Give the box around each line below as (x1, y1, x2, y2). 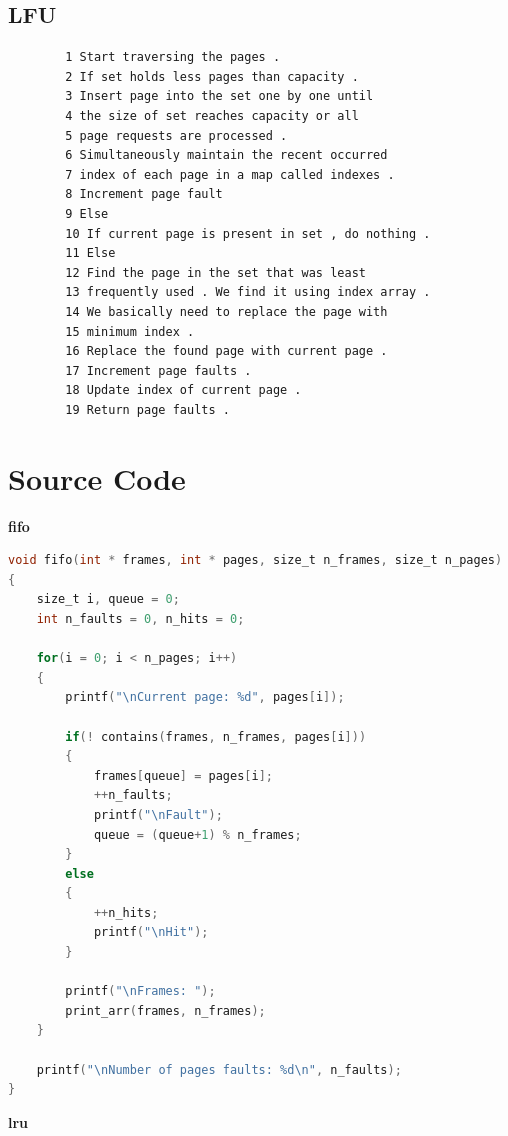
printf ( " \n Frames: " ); (65, 984, 216, 999)
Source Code (8, 457, 186, 498)
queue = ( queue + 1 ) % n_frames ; (93, 827, 302, 842)
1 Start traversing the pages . (65, 50, 281, 65)
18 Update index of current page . (65, 383, 302, 398)
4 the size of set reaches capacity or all (65, 108, 359, 123)
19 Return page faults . (65, 402, 230, 417)
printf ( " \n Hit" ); (93, 925, 209, 940)
